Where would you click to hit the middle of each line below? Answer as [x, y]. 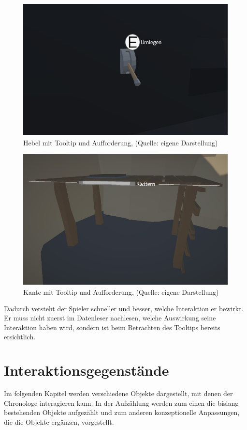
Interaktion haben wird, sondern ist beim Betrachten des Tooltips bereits [112, 327]
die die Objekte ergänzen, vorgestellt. [59, 422]
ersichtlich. [20, 337]
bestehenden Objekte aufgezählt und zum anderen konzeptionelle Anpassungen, [122, 412]
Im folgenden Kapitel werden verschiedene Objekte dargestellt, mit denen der [118, 393]
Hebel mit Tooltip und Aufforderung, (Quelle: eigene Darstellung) [121, 142]
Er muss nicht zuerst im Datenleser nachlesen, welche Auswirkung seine [110, 318]
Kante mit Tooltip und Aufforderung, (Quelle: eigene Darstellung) [121, 292]
